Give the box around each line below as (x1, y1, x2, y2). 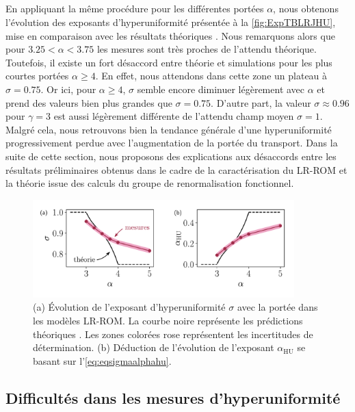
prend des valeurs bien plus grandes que (5, 95, 172, 110)
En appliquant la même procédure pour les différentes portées (5, 1, 264, 16)
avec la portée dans (237, 300, 318, 314)
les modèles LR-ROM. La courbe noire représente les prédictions (33, 313, 303, 327)
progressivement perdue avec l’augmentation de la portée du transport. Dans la (5, 136, 338, 150)
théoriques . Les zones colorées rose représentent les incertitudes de (33, 326, 313, 341)
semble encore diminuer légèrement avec (137, 81, 305, 96)
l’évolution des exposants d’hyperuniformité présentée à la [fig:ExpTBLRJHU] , (5, 14, 336, 29)
